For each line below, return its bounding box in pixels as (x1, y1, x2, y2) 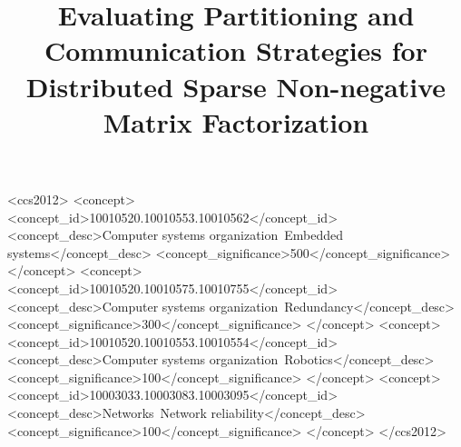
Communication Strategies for (44, 32, 427, 69)
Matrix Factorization (103, 103, 369, 140)
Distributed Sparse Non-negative (25, 67, 446, 104)
